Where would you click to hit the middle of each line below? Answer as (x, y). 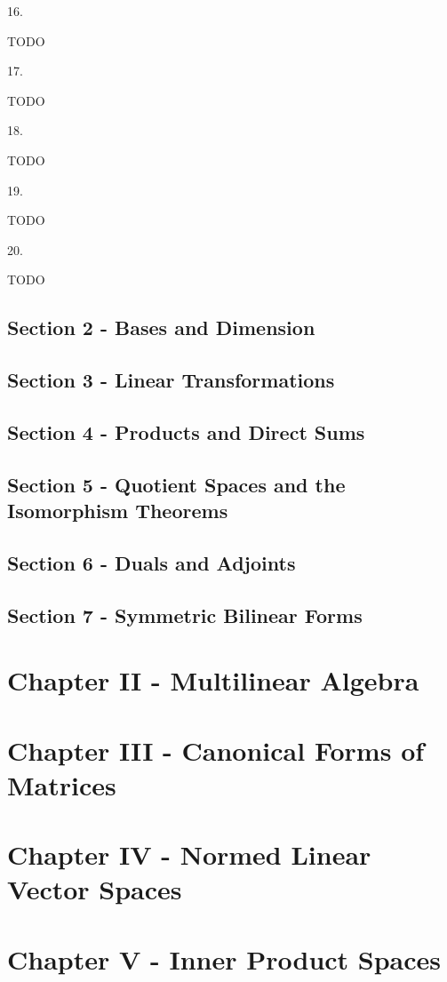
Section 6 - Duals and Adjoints (152, 562)
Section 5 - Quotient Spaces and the (176, 484)
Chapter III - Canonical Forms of (216, 750)
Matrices (62, 784)
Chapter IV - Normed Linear (189, 854)
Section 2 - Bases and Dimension (161, 327)
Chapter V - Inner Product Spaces (224, 958)
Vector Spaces (95, 889)
